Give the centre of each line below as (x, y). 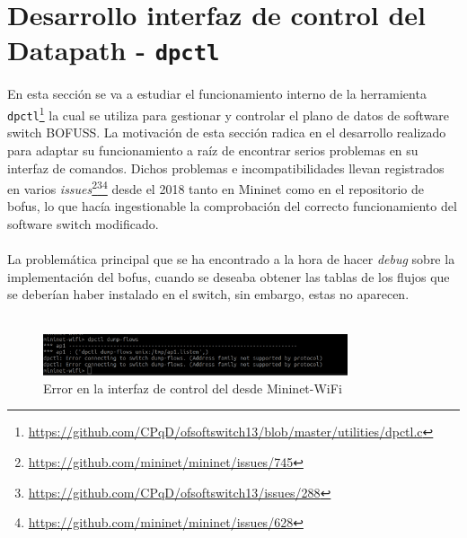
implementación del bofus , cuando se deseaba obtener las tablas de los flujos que (229, 276)
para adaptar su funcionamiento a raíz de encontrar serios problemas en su (213, 150)
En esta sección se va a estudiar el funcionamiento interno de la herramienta (217, 94)
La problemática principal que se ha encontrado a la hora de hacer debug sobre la (231, 259)
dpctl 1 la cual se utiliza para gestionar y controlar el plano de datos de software (229, 114)
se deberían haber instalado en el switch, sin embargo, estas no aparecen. (208, 294)
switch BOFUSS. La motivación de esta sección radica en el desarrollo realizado (227, 132)
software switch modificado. (83, 223)
